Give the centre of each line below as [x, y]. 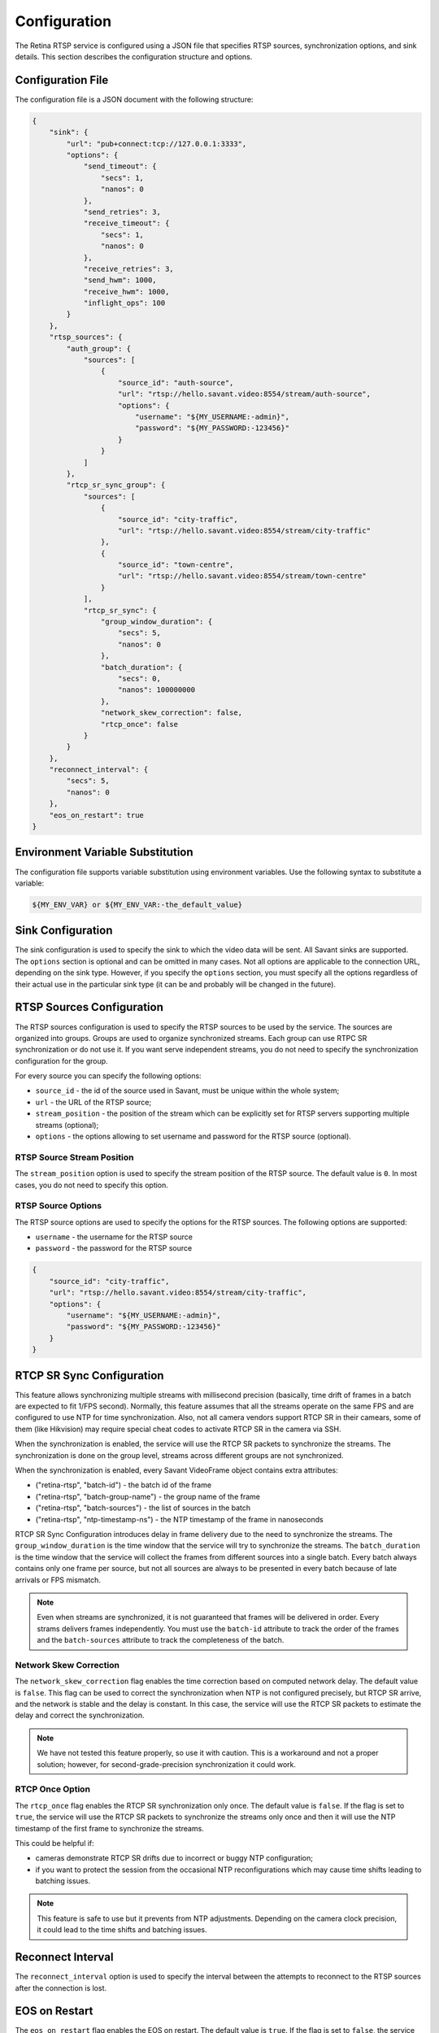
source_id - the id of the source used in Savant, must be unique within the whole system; [187, 1091]
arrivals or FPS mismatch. [58, 1580]
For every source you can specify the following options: [109, 1076]
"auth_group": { [99, 348]
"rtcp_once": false [139, 724]
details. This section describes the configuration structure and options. [134, 56]
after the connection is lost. [61, 1987]
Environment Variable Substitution [104, 853]
